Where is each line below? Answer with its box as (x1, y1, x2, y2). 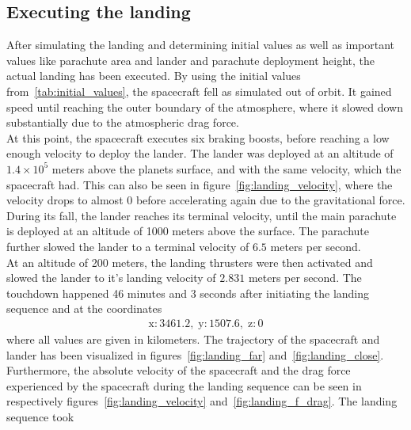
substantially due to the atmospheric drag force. (6, 114, 239, 131)
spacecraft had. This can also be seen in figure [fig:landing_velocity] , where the (6, 176, 393, 192)
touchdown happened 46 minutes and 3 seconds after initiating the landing (6, 284, 370, 301)
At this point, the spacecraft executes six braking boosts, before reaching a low (6, 129, 390, 146)
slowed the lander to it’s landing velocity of (6, 269, 216, 286)
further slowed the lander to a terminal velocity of (6, 238, 249, 254)
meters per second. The (248, 269, 362, 286)
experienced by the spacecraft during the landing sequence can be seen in (6, 377, 362, 394)
